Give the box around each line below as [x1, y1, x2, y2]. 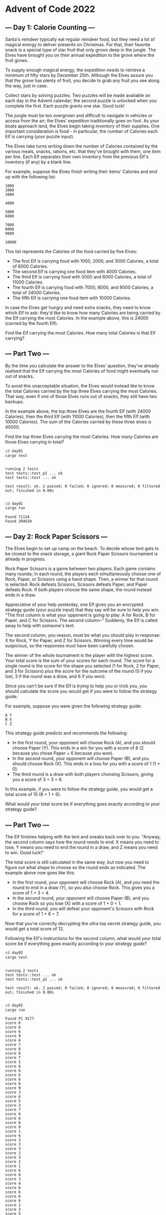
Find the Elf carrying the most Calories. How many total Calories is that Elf [5, 330, 156, 335]
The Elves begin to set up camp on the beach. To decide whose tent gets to [5, 546, 159, 552]
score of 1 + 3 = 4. [12, 889, 50, 895]
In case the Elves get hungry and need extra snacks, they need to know [5, 305, 151, 310]
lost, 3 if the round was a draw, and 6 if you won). [5, 673, 106, 679]
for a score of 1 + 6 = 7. [12, 911, 60, 917]
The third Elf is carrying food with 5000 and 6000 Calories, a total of [12, 274, 152, 279]
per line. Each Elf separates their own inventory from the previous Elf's [5, 154, 149, 160]
